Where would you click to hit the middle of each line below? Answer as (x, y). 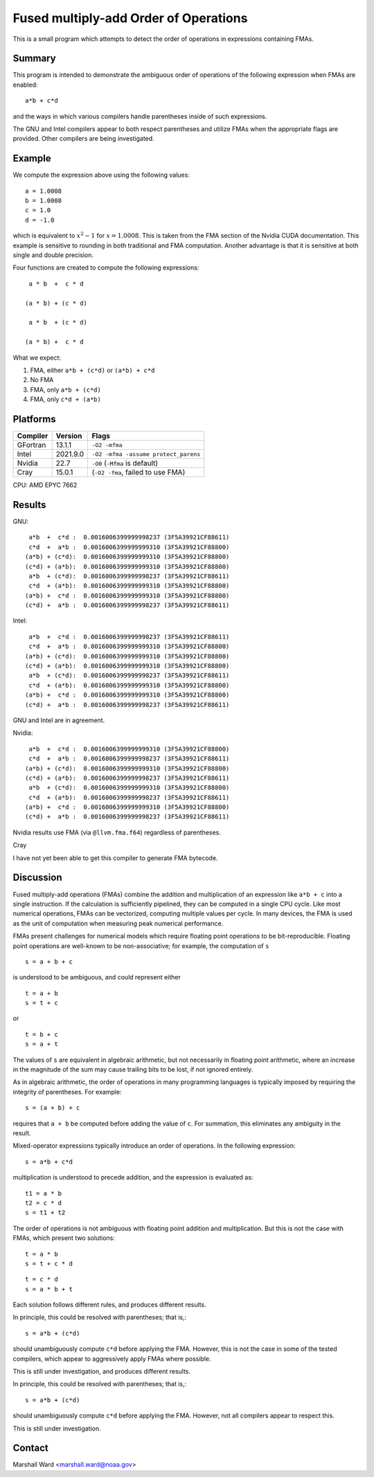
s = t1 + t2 (45, 1213)
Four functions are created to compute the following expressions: (106, 268)
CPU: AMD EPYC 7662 (45, 485)
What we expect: (37, 358)
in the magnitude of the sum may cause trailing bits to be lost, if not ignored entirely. (133, 1069)
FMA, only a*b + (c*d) (66, 390)
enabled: (25, 85)
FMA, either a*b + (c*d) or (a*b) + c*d (92, 370)
